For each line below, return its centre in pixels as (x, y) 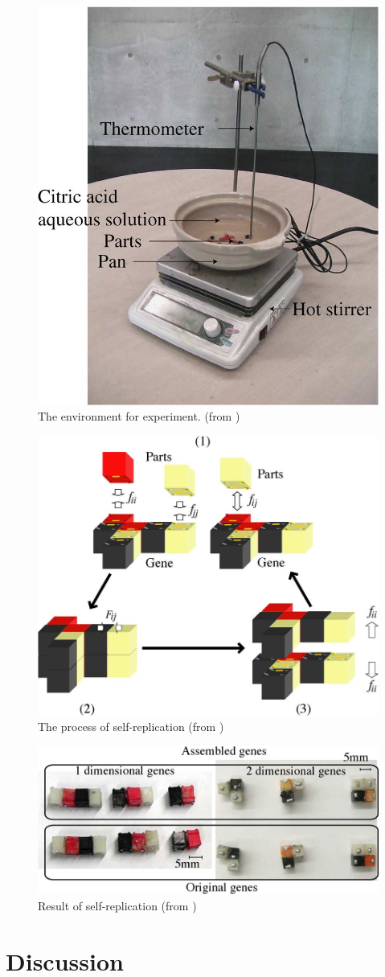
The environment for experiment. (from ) (139, 416)
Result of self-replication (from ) (117, 905)
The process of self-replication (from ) (131, 727)
